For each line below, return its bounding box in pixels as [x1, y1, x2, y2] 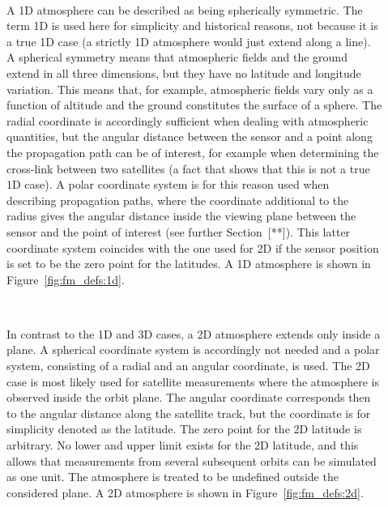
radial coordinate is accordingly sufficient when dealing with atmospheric [6, 112, 369, 129]
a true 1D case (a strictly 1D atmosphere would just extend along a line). [6, 32, 371, 49]
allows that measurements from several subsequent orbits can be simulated [6, 452, 377, 469]
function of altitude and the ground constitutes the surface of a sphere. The [6, 96, 382, 113]
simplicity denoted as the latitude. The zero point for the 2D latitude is [6, 420, 362, 437]
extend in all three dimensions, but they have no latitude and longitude [6, 64, 361, 81]
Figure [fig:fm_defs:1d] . [6, 271, 125, 288]
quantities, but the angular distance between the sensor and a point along [6, 128, 373, 145]
